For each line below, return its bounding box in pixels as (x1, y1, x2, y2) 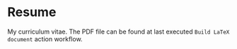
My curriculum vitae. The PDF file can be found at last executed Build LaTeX (7, 27, 230, 36)
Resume (7, 4, 57, 20)
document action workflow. (7, 34, 83, 43)
